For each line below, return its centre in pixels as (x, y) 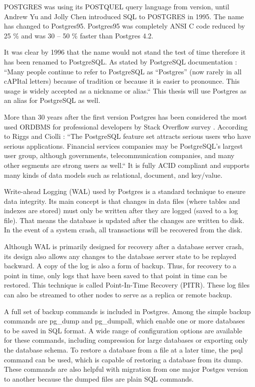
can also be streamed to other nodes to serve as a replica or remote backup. (118, 295)
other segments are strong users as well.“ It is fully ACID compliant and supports (127, 165)
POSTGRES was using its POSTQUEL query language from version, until (117, 6)
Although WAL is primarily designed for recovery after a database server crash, (124, 246)
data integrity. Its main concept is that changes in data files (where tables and (122, 201)
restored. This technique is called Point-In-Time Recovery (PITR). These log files (127, 285)
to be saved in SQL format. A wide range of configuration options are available (123, 330)
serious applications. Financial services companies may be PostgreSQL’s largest (124, 145)
